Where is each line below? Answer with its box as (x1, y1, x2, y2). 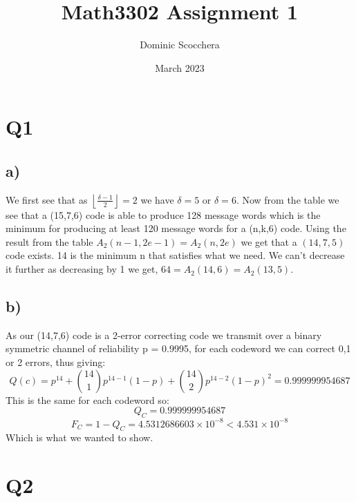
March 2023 (155, 60, 205, 75)
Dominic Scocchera (140, 37, 220, 52)
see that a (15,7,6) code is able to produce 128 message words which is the (6, 207, 321, 222)
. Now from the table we (236, 192, 339, 206)
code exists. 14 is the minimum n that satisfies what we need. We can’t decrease (6, 248, 345, 262)
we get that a (241, 234, 297, 249)
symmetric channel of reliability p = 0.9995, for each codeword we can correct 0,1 (6, 341, 351, 356)
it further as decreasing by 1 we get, (6, 262, 158, 276)
